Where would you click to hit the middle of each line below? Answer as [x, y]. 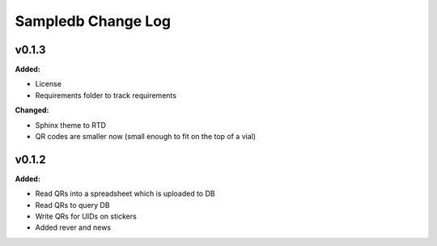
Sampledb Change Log [93, 21]
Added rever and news [73, 227]
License [49, 84]
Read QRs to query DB [72, 205]
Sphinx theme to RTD [71, 125]
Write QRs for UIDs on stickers [86, 216]
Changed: [32, 110]
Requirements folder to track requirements [106, 95]
